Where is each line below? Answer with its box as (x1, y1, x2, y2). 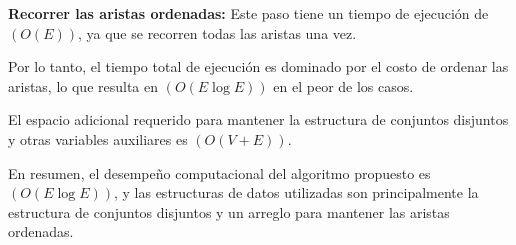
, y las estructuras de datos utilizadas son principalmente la (113, 182, 479, 203)
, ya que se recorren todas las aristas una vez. (77, 22, 357, 43)
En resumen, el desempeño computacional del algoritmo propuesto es (8, 162, 431, 183)
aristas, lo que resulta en (8, 75, 159, 96)
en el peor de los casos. (273, 75, 414, 96)
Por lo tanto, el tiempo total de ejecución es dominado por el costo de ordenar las (8, 56, 509, 77)
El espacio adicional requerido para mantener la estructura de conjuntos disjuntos (8, 109, 509, 130)
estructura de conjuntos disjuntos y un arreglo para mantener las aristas (8, 201, 450, 222)
